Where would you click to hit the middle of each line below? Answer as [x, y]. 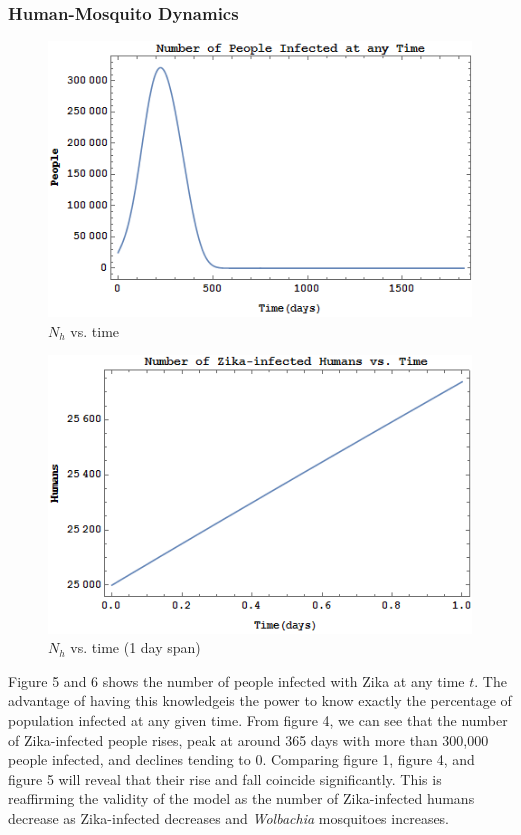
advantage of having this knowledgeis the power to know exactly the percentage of [260, 700]
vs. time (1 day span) [135, 647]
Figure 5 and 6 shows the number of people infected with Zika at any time [236, 680]
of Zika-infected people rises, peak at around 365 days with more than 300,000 [248, 739]
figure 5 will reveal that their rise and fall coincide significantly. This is [225, 778]
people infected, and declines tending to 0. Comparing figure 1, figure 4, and [241, 759]
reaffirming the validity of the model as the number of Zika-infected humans [241, 798]
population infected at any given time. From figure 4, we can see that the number [258, 719]
